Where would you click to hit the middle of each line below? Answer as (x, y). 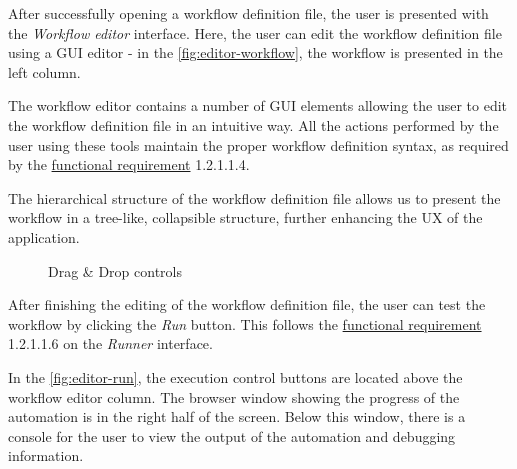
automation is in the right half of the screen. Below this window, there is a (237, 416)
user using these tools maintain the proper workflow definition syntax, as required (258, 144)
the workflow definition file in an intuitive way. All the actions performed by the (253, 124)
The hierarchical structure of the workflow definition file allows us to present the (254, 197)
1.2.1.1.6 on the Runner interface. (110, 343)
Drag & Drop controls (115, 270)
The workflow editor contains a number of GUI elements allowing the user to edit (258, 105)
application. (44, 236)
